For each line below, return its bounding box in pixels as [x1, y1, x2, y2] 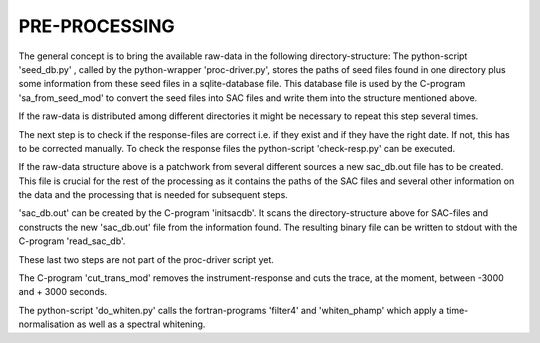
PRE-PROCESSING [18, 15, 175, 37]
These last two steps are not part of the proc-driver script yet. [18, 253, 274, 265]
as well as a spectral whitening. [76, 318, 206, 330]
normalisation [18, 318, 75, 330]
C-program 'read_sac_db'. [18, 235, 126, 247]
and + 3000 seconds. [18, 286, 108, 298]
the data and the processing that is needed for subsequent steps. [18, 189, 289, 201]
